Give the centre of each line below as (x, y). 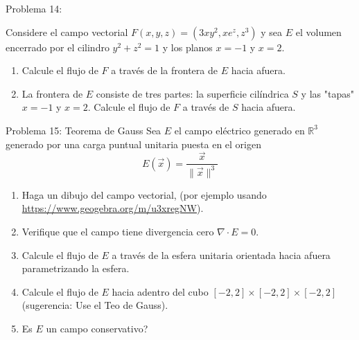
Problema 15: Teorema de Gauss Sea (84, 130)
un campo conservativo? (97, 328)
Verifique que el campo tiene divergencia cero (118, 231)
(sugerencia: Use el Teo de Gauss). (95, 305)
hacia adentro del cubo (160, 291)
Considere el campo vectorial (67, 32)
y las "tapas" (327, 93)
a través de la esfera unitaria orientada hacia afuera (221, 254)
